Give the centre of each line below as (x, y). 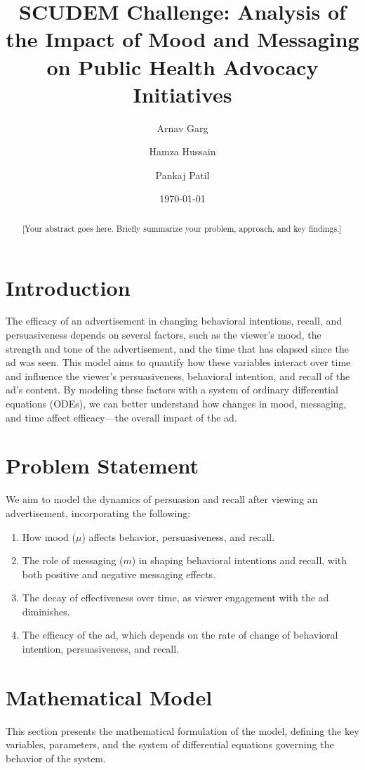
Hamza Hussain (182, 151)
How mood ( (49, 536)
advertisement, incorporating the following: (98, 513)
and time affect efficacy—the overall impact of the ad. (121, 417)
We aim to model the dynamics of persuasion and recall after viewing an (162, 499)
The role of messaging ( (73, 560)
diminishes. (46, 611)
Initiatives (182, 94)
